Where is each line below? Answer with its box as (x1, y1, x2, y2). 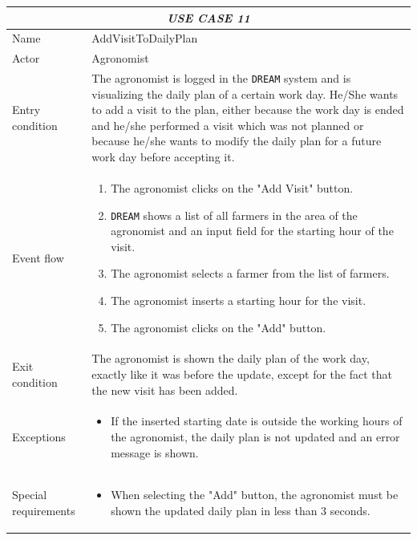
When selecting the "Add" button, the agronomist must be (111, 486, 399, 503)
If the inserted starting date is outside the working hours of (111, 412, 403, 429)
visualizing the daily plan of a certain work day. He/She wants (91, 85, 399, 102)
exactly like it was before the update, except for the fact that (91, 365, 392, 382)
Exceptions (12, 428, 66, 445)
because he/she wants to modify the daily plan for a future (91, 132, 382, 149)
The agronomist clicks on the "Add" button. (111, 319, 326, 335)
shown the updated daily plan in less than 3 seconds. (111, 502, 370, 519)
